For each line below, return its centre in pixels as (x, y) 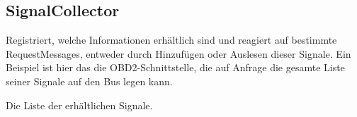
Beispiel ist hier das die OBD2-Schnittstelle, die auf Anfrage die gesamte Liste (175, 67)
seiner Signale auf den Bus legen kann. (89, 81)
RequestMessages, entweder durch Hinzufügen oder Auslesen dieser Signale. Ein (178, 53)
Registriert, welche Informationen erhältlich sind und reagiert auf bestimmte (171, 40)
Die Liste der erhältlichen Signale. (79, 105)
